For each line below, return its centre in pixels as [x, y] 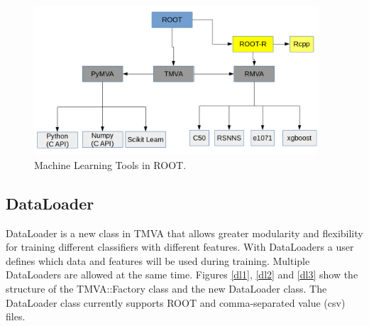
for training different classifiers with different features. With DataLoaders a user [180, 247]
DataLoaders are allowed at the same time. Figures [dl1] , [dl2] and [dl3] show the [182, 275]
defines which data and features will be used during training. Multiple [158, 260]
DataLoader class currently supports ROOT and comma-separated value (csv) [176, 302]
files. [16, 316]
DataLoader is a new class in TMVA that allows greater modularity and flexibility [184, 233]
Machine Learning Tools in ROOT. [110, 164]
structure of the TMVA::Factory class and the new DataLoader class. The [166, 288]
